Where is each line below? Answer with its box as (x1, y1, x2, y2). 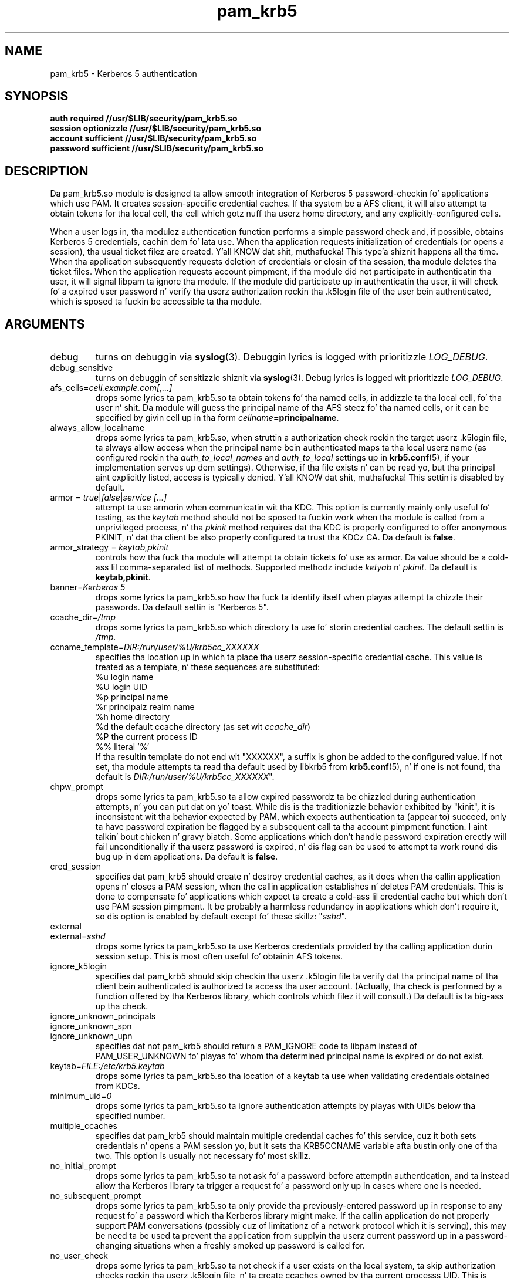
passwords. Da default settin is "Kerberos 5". (95, 602, 269, 613)
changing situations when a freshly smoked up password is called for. (95, 1240, 365, 1251)
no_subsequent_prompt (50, 1191, 141, 1201)
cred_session (50, 861, 101, 872)
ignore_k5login (50, 961, 107, 972)
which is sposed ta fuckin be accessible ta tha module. (50, 296, 262, 307)
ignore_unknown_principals (50, 1011, 156, 1022)
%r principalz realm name (95, 702, 195, 712)
